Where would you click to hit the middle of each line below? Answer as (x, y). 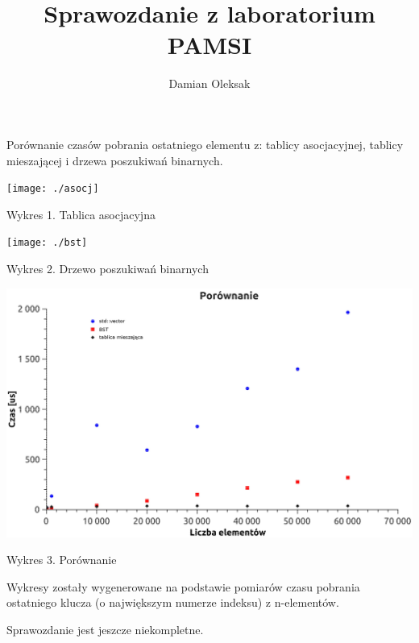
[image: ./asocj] (53, 189)
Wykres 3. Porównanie (62, 560)
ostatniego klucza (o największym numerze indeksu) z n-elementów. (173, 602)
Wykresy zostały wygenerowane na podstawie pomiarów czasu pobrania (183, 586)
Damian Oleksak (209, 83)
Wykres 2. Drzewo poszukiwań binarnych (108, 268)
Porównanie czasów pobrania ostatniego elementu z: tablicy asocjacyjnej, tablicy (205, 144)
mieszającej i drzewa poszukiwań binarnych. (115, 160)
